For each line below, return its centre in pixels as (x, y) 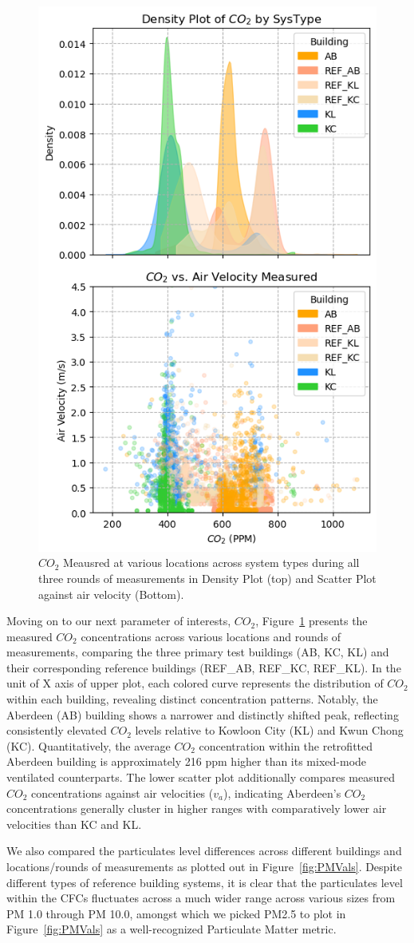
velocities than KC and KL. (74, 824)
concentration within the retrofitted (286, 745)
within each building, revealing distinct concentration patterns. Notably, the (192, 699)
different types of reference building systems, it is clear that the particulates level (205, 882)
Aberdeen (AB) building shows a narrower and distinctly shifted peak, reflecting (203, 714)
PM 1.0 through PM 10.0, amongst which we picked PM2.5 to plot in (176, 913)
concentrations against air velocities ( (122, 792)
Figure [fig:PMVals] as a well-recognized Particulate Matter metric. (172, 929)
